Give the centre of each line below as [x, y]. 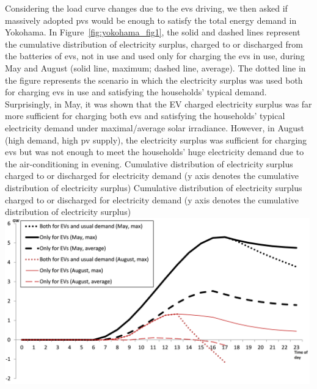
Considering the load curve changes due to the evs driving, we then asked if [146, 8]
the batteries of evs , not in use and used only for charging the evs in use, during [155, 56]
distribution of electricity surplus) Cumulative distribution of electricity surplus [154, 187]
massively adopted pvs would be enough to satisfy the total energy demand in [151, 20]
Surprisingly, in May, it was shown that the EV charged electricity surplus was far [158, 104]
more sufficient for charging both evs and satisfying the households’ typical [145, 116]
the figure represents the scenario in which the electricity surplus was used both [154, 80]
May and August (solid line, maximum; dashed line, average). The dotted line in [155, 67]
